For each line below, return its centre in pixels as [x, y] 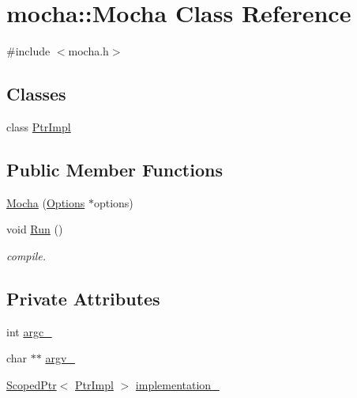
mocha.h [88, 51]
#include [28, 51]
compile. [26, 255]
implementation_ [177, 384]
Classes [36, 94]
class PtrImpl [39, 126]
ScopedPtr [32, 384]
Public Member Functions [115, 169]
